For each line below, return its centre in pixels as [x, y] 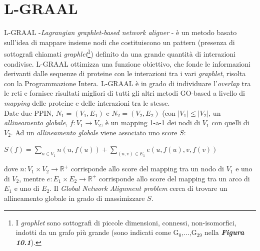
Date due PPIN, [29, 112]
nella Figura [224, 232]
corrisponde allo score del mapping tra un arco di [174, 178]
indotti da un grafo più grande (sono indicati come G [97, 232]
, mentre [32, 178]
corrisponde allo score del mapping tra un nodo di [147, 169]
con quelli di [230, 122]
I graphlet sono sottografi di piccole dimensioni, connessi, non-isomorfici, [126, 222]
